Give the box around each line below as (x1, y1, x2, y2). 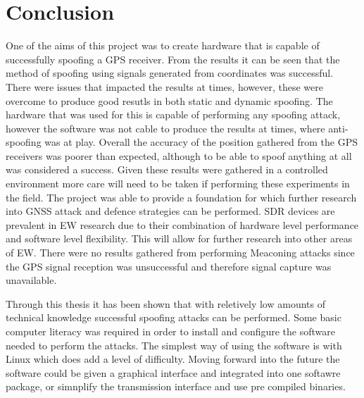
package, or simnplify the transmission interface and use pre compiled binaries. (6, 379, 346, 394)
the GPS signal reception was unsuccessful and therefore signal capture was (6, 259, 332, 273)
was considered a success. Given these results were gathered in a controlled (6, 162, 328, 177)
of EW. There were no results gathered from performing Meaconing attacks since (6, 245, 355, 260)
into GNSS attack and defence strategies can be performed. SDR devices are (6, 204, 335, 218)
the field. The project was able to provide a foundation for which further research (6, 189, 357, 204)
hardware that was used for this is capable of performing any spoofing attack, (6, 107, 341, 122)
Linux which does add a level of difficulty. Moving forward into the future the (6, 352, 340, 366)
